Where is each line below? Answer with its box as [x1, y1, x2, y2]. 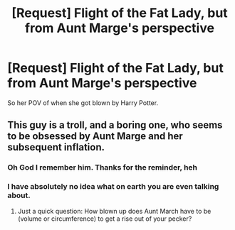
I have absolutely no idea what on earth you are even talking [7, 182, 219, 192]
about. [7, 190, 31, 200]
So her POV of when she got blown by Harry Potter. [7, 98, 159, 107]
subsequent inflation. [7, 141, 105, 153]
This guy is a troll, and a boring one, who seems [7, 119, 223, 131]
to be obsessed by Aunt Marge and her [7, 130, 183, 143]
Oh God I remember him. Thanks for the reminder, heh [7, 163, 198, 172]
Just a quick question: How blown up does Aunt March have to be [17, 207, 211, 215]
